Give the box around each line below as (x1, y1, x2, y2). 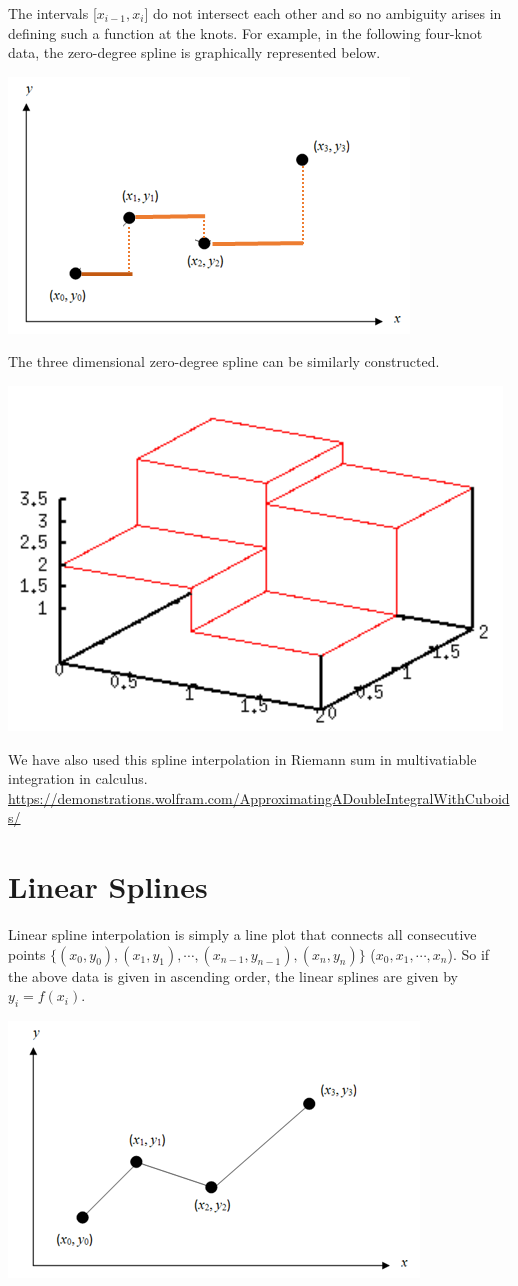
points (8, 943, 46, 964)
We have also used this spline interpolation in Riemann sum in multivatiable (8, 748, 477, 769)
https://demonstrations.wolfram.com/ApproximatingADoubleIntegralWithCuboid (8, 787, 510, 808)
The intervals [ (8, 3, 97, 23)
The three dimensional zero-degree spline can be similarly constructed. (8, 351, 440, 372)
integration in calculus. (8, 768, 148, 789)
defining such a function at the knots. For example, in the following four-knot (8, 22, 483, 43)
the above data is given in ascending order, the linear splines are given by (8, 965, 459, 986)
